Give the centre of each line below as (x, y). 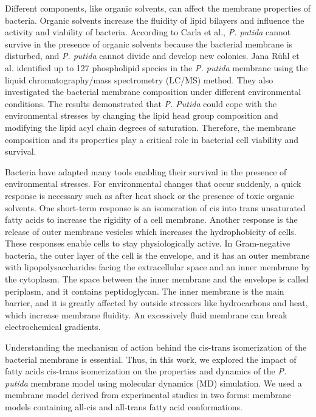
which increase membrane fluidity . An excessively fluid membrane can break (146, 314)
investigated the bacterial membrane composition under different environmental (153, 92)
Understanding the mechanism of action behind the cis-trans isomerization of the (156, 347)
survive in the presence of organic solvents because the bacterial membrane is (149, 44)
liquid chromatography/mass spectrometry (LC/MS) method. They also (139, 79)
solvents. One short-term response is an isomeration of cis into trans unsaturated (155, 207)
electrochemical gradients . (53, 327)
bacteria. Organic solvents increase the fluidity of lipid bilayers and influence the (155, 20)
